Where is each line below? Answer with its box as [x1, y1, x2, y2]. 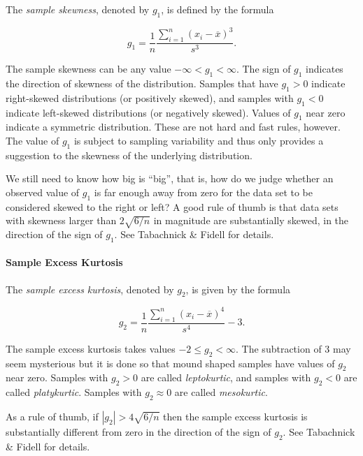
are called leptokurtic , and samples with [141, 370, 311, 385]
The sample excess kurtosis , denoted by [6, 281, 174, 296]
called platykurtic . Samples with [6, 385, 142, 399]
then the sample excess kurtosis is [163, 409, 308, 423]
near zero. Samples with [6, 370, 108, 385]
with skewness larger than [6, 213, 117, 228]
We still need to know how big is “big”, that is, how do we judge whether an [6, 171, 334, 186]
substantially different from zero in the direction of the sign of [6, 424, 271, 439]
